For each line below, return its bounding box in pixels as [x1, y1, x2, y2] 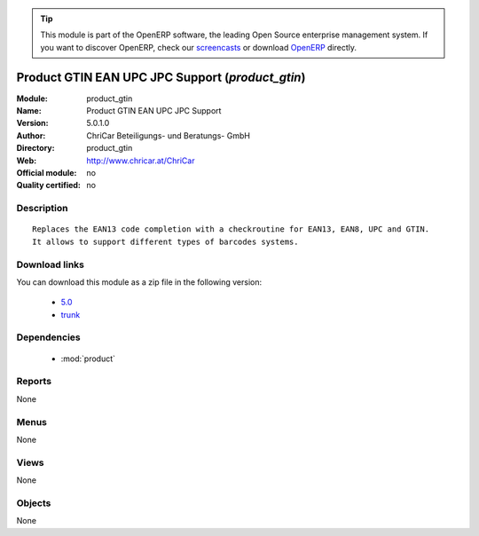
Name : [16, 106, 42, 116]
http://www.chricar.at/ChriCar [86, 155, 195, 166]
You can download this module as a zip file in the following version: [16, 276, 263, 288]
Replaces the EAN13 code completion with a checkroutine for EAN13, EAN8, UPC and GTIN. [32, 225, 430, 234]
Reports [16, 375, 52, 388]
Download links [16, 258, 84, 271]
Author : [16, 130, 46, 141]
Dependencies [16, 331, 82, 343]
